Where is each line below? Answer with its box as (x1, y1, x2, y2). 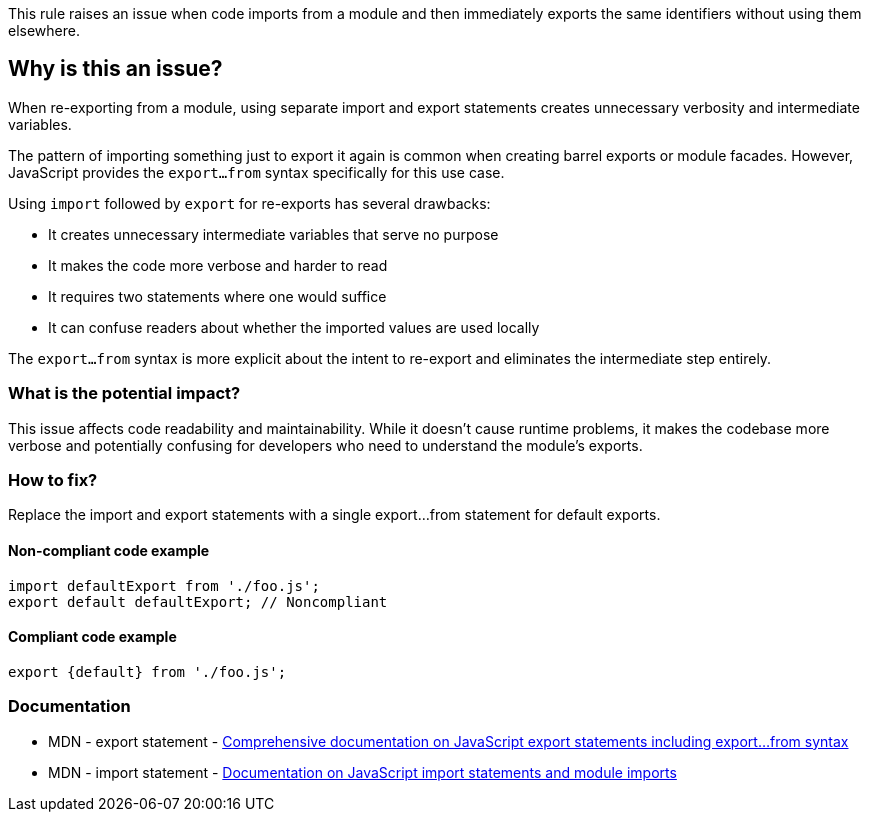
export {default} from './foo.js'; (8, 663, 287, 680)
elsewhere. (8, 22, 80, 39)
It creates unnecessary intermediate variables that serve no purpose (48, 225, 499, 243)
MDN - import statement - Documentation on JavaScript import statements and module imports (48, 763, 677, 781)
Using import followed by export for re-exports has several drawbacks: (8, 194, 491, 212)
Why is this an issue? (8, 56, 223, 82)
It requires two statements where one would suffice (48, 287, 387, 305)
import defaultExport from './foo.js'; (8, 577, 320, 594)
